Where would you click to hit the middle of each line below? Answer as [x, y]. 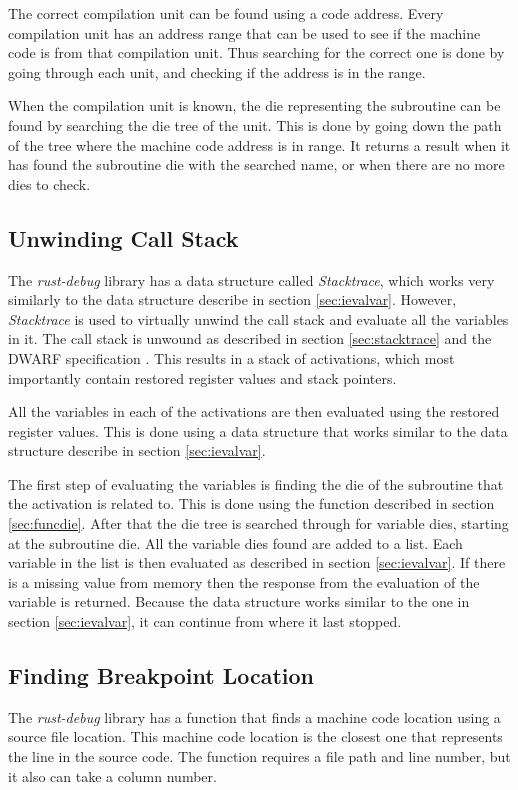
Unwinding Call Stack [123, 237]
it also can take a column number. [112, 775]
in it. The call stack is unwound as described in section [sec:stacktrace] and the [250, 338]
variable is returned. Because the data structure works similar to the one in [239, 601]
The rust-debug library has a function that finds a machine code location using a [254, 716]
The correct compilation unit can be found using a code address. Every [226, 13]
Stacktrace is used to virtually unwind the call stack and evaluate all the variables [258, 318]
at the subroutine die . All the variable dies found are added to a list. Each [235, 542]
